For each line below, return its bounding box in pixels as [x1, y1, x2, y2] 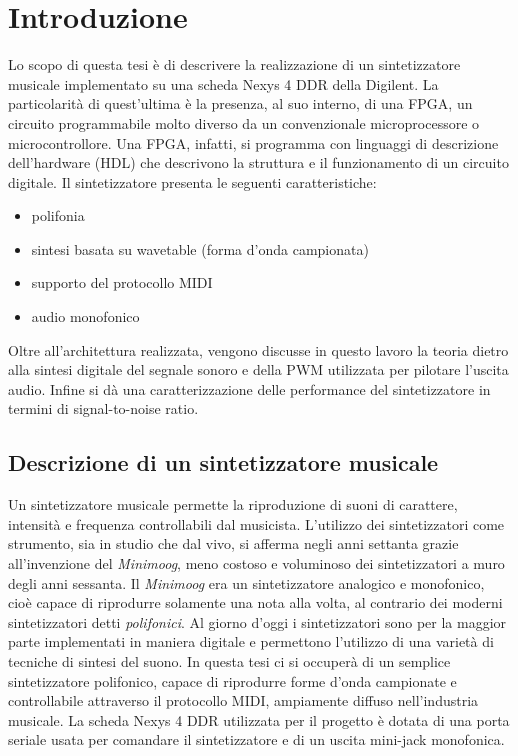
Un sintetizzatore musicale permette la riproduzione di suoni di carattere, [8, 494, 458, 515]
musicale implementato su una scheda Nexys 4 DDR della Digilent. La [8, 73, 439, 94]
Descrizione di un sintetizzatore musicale [8, 447, 439, 478]
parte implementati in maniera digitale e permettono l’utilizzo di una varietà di [8, 631, 494, 652]
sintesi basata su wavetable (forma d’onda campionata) [31, 238, 369, 259]
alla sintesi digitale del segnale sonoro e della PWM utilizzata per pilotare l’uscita [8, 359, 509, 380]
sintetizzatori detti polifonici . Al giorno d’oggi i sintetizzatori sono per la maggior [8, 611, 507, 632]
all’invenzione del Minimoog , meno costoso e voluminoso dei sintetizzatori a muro [8, 553, 505, 574]
